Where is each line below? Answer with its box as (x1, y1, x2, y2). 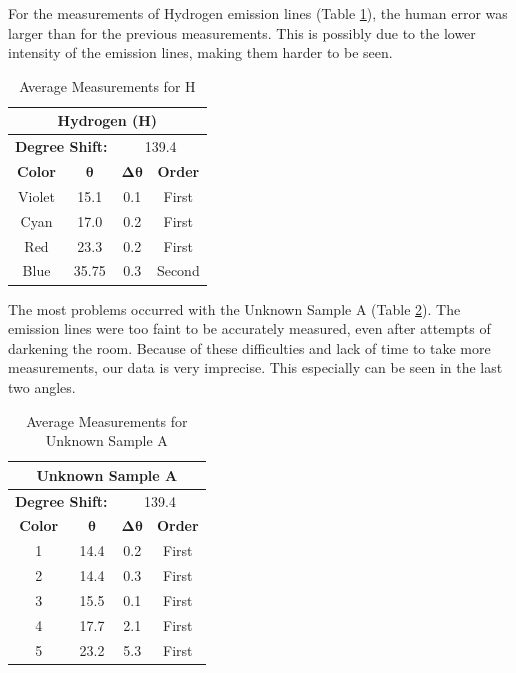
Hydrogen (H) (57, 110, 158, 131)
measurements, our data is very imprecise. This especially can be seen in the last (8, 357, 503, 378)
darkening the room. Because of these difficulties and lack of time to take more (8, 337, 491, 358)
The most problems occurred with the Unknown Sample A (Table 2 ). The (8, 298, 461, 319)
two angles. (8, 376, 76, 397)
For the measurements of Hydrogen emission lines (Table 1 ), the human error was (8, 3, 508, 23)
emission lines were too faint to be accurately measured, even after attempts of (8, 318, 491, 339)
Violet (18, 185, 55, 206)
